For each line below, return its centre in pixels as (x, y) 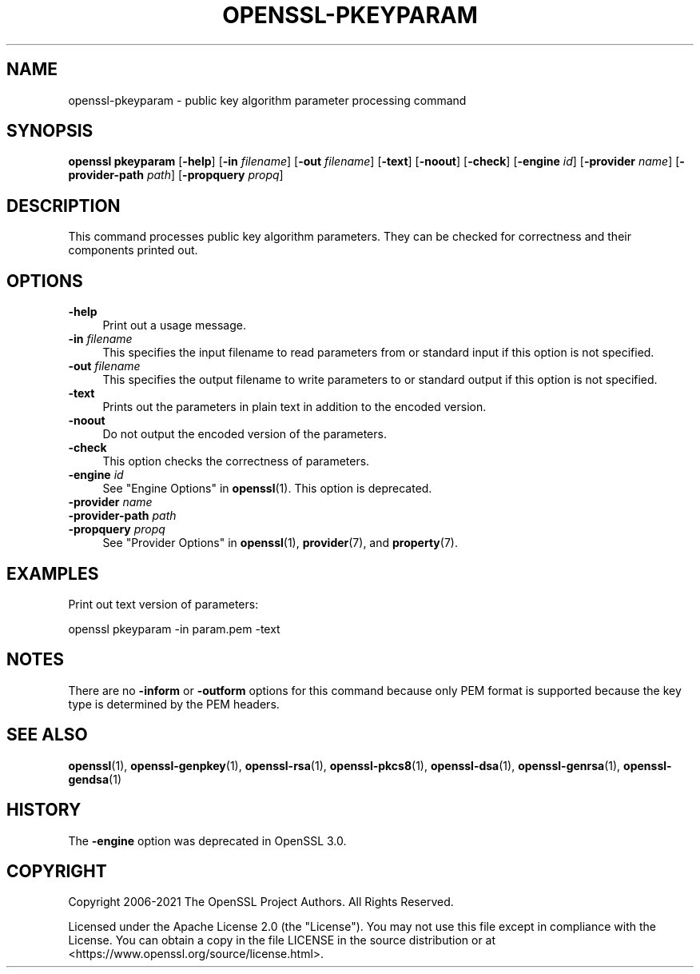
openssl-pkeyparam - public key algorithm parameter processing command (267, 100)
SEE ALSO (47, 735)
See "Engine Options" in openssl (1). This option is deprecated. (267, 489)
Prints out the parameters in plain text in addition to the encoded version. (294, 407)
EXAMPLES (53, 573)
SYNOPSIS (50, 131)
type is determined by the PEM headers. (174, 704)
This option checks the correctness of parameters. (236, 461)
